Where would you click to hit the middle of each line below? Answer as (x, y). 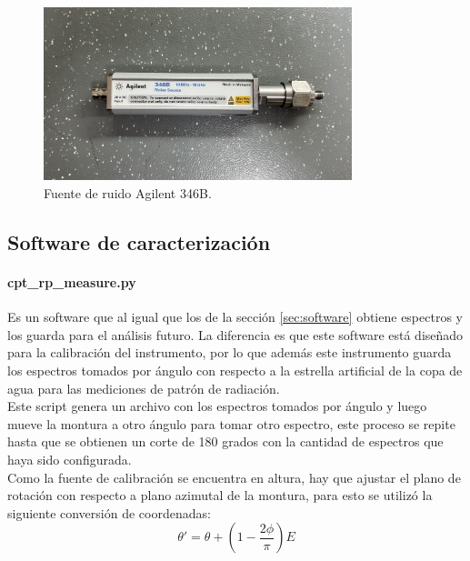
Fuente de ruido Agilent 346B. (128, 193)
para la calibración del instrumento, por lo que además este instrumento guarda (230, 352)
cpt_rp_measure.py (72, 282)
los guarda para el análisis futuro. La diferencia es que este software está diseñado (235, 334)
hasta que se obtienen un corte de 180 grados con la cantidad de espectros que (225, 441)
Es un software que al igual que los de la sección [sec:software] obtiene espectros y (235, 317)
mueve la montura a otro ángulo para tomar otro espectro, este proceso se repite (231, 423)
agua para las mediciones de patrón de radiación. (144, 388)
